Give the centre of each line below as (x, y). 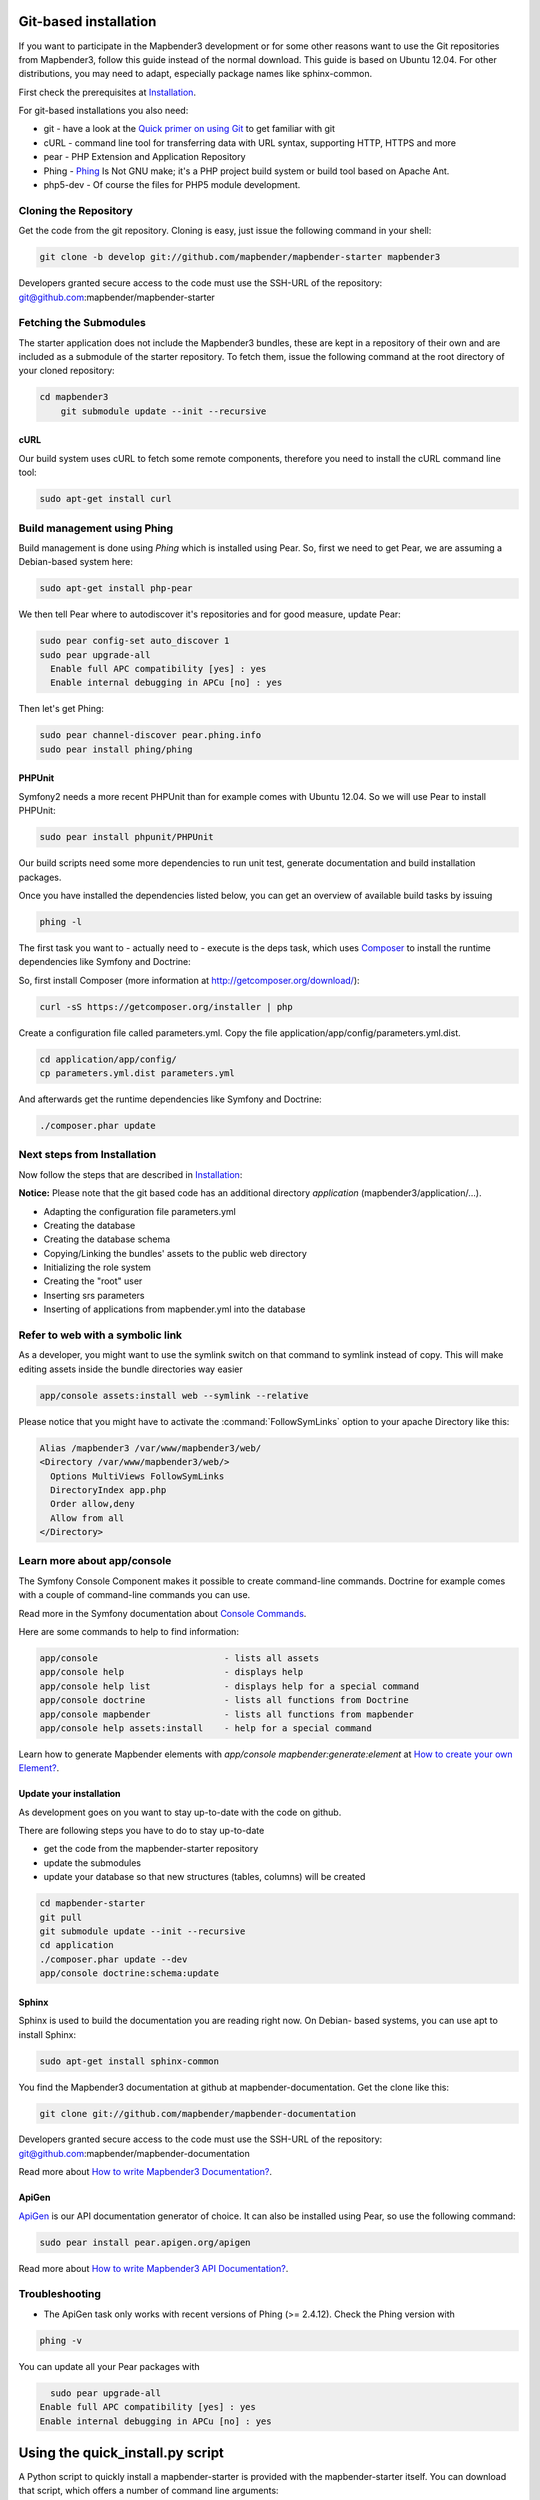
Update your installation (69, 1794)
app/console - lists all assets (179, 1658)
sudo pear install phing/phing (116, 749)
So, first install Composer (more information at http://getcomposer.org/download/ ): (189, 980)
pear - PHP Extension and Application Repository (144, 157)
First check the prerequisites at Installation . (107, 92)
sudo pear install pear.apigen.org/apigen (145, 2242)
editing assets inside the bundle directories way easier (131, 1369)
